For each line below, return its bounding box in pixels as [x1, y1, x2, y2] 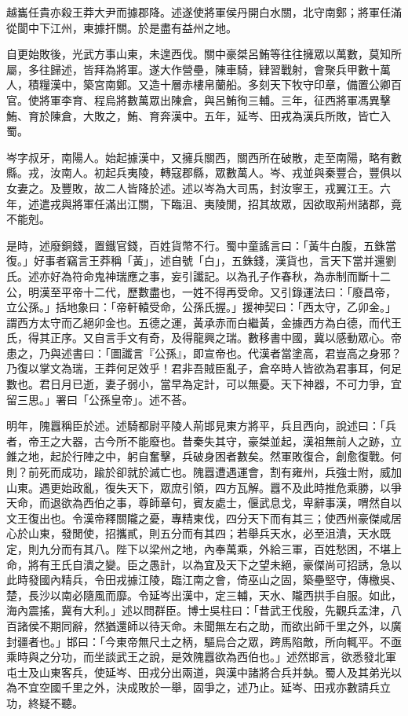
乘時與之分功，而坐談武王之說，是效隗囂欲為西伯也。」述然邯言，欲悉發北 [6, 648, 385, 665]
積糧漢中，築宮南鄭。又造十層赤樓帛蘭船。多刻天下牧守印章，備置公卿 [27, 76, 391, 93]
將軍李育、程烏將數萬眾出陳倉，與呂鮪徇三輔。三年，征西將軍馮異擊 [38, 91, 391, 108]
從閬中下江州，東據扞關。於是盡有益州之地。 [6, 19, 237, 35]
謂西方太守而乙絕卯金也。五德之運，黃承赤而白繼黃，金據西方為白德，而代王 [6, 314, 402, 330]
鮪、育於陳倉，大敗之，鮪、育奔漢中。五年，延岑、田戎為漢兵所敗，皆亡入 [6, 107, 391, 123]
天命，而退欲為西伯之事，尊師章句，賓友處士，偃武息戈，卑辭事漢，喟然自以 [6, 494, 402, 511]
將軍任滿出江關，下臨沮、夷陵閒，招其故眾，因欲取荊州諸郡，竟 [71, 195, 402, 211]
